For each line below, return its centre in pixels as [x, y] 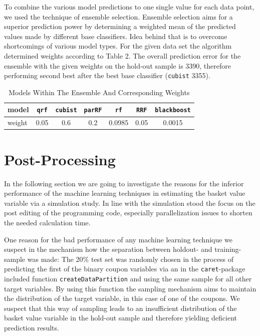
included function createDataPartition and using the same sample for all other [128, 278]
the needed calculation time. [47, 222]
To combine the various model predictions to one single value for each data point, [129, 7]
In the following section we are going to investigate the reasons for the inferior [124, 183]
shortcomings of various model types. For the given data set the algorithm [118, 46]
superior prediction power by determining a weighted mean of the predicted [120, 26]
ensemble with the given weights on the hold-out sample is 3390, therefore [118, 65]
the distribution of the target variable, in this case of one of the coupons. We [122, 298]
